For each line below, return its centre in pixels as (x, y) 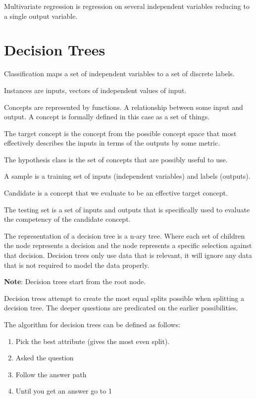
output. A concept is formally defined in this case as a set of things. (107, 117)
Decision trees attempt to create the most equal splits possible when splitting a (124, 298)
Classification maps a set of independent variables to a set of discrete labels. (119, 74)
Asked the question (45, 358)
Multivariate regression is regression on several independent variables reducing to (127, 6)
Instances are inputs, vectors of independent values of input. (95, 90)
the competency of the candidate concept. (67, 219)
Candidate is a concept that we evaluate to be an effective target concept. (116, 193)
